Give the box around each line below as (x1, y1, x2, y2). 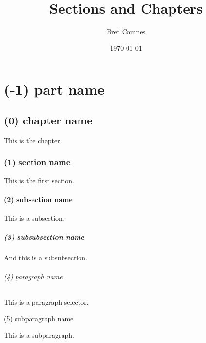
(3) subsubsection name (4, 232, 84, 242)
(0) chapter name (4, 112, 93, 127)
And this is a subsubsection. (4, 253, 87, 263)
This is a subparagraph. (4, 329, 74, 340)
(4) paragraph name (4, 272, 63, 282)
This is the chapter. (4, 135, 62, 145)
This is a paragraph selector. (4, 297, 89, 307)
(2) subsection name (4, 194, 73, 204)
